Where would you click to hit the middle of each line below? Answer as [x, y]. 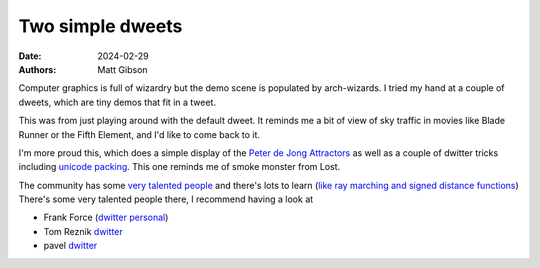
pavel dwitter [70, 246]
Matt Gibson [123, 69]
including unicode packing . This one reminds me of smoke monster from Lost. [179, 167]
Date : [30, 56]
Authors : [37, 69]
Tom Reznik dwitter [83, 231]
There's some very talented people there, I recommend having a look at [166, 199]
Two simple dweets [100, 26]
